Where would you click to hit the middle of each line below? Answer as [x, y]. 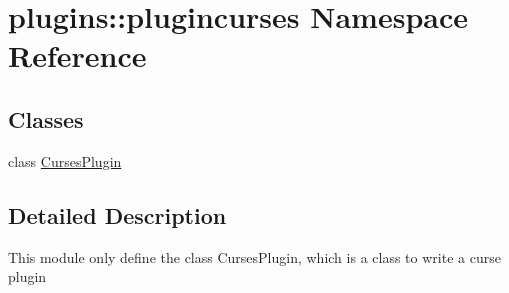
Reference [77, 55]
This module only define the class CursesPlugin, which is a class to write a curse [254, 256]
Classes [46, 118]
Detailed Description [117, 214]
